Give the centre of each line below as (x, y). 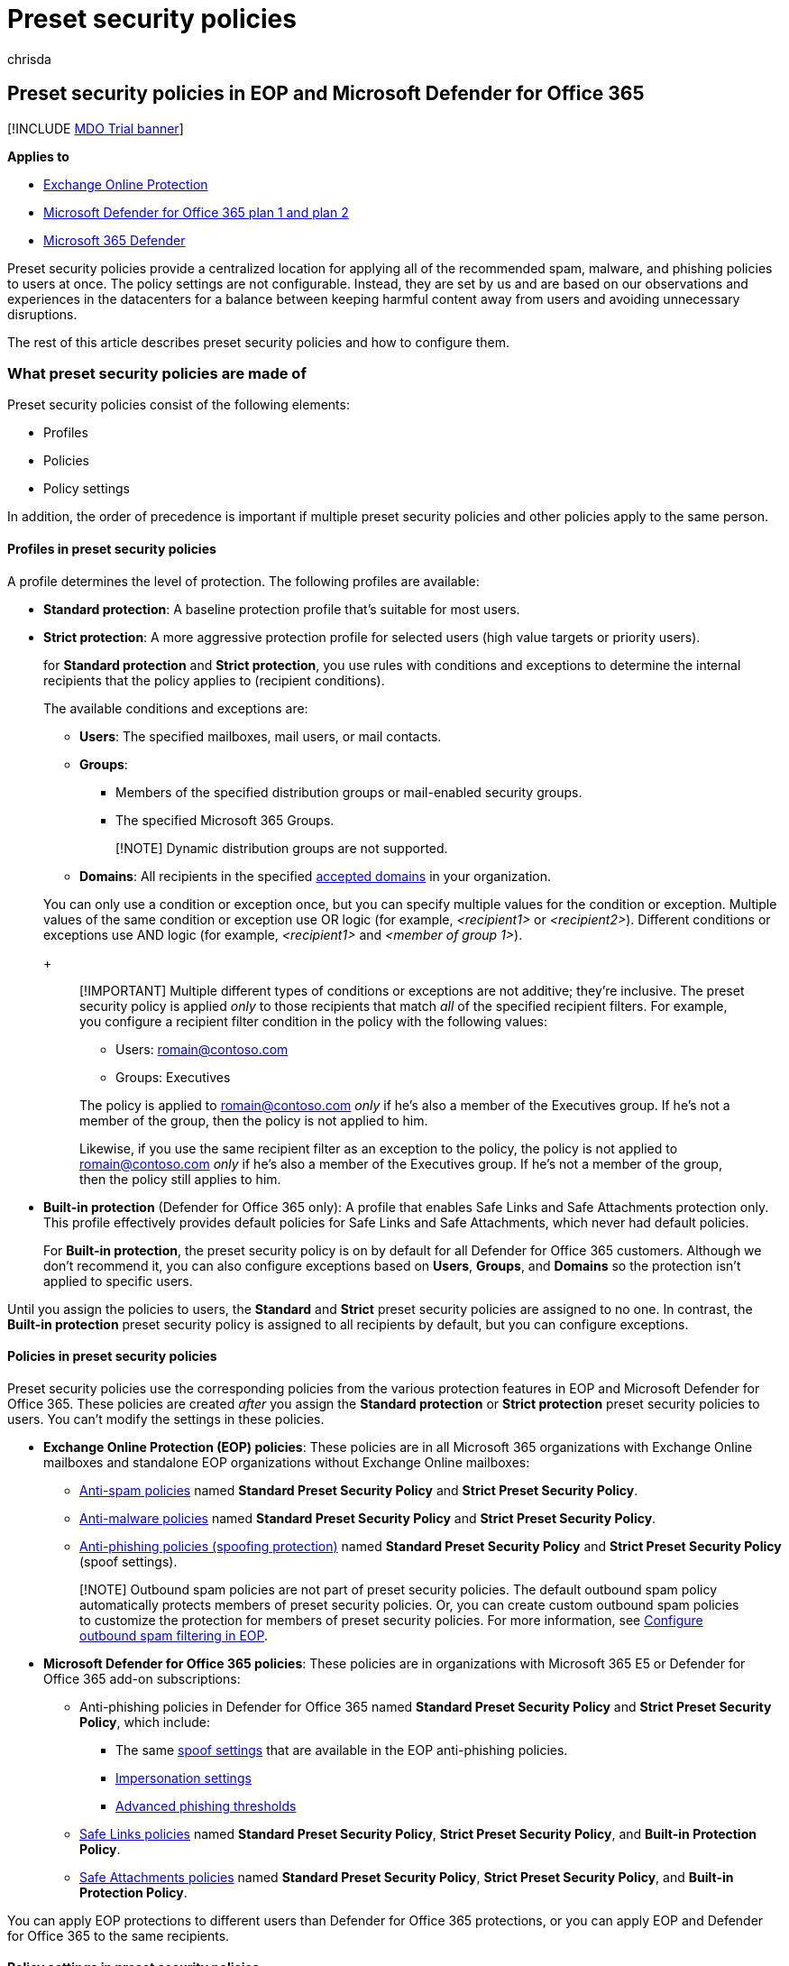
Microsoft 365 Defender (115, 240)
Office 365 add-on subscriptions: (142, 1678)
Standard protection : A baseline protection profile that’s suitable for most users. (282, 609)
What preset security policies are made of (157, 373)
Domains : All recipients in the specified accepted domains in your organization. (316, 876)
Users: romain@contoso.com (202, 1049)
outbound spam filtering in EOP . (174, 1635)
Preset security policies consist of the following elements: (179, 405)
